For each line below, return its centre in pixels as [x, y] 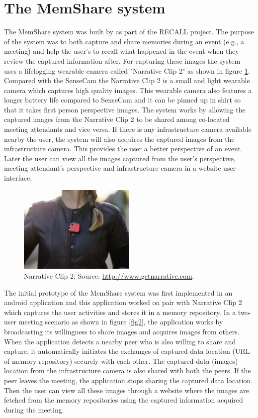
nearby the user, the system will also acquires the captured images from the [119, 139]
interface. [18, 178]
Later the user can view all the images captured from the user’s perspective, [120, 158]
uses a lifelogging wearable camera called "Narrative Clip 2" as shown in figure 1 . [127, 70]
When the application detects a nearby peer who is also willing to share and [120, 341]
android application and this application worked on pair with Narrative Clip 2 [123, 302]
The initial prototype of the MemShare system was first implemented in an [118, 292]
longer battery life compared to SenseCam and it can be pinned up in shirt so [123, 100]
